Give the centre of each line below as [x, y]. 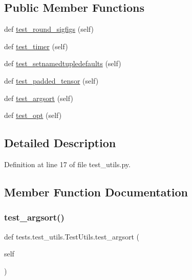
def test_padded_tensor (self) [51, 80]
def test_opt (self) [33, 115]
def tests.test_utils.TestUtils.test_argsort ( [72, 236]
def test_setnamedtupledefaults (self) [63, 63]
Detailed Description [60, 143]
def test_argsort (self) [39, 98]
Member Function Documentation [96, 192]
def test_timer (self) [36, 46]
